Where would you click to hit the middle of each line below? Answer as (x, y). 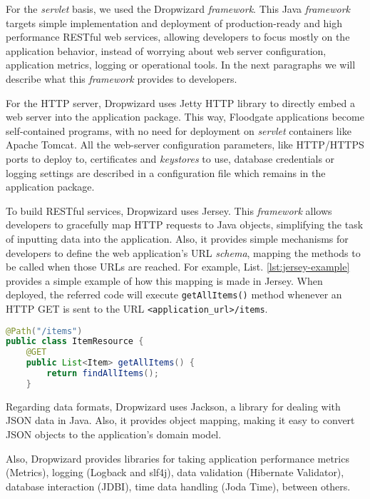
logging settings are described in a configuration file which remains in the (166, 172)
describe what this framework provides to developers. (122, 78)
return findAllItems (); (103, 374)
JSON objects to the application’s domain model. (114, 434)
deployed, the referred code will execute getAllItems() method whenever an (174, 294)
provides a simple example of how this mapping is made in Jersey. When (164, 280)
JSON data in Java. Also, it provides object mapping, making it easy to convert (180, 420)
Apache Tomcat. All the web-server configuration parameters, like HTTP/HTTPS (185, 145)
